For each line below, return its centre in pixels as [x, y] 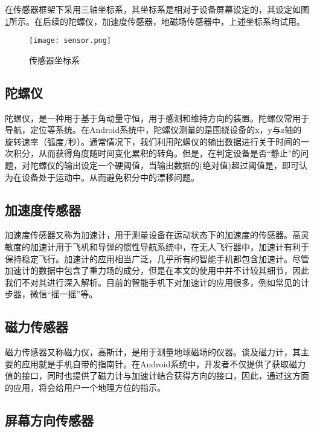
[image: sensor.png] [70, 41]
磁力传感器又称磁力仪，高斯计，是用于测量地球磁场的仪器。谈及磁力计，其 [153, 352]
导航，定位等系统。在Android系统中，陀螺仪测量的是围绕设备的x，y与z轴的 [153, 130]
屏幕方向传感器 [49, 420]
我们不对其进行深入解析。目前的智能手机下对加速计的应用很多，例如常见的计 [157, 282]
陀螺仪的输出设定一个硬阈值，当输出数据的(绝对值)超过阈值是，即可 [164, 165]
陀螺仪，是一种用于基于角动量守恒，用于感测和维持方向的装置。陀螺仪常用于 [157, 118]
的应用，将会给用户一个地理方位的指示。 [85, 387]
